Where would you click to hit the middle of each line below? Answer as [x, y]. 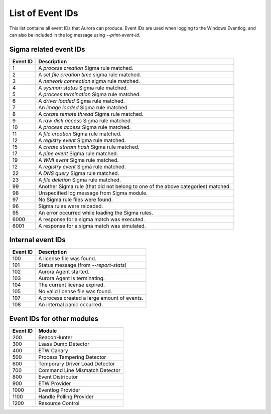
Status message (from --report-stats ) [83, 265]
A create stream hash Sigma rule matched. [89, 147]
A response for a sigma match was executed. [92, 219]
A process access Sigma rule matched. [85, 127]
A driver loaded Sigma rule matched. [82, 101]
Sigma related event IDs [47, 49]
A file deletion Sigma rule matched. [80, 179]
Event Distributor [58, 377]
